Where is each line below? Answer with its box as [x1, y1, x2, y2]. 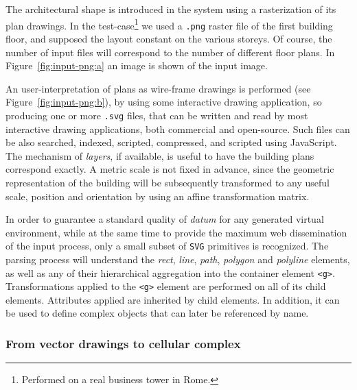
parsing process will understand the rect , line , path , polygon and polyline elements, [5, 252, 350, 266]
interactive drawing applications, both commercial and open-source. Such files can [5, 121, 350, 136]
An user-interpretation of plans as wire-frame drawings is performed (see [5, 81, 311, 95]
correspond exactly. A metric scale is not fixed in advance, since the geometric [5, 162, 334, 176]
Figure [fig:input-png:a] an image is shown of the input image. [5, 58, 268, 73]
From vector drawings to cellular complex [5, 334, 241, 352]
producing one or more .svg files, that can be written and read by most [5, 108, 308, 122]
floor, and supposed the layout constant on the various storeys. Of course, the [5, 31, 332, 45]
